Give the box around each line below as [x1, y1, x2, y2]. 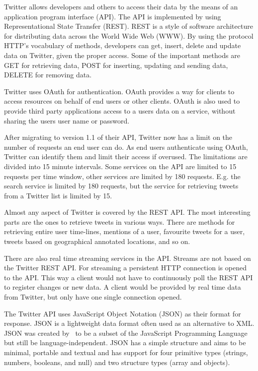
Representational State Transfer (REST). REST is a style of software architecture [4, 21, 253, 31]
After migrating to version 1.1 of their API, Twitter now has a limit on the [4, 132, 233, 142]
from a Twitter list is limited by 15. [4, 190, 112, 200]
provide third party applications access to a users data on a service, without [4, 105, 236, 116]
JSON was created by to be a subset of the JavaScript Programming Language [4, 327, 248, 338]
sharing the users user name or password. [4, 115, 130, 125]
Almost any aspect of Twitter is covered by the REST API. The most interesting [4, 207, 251, 217]
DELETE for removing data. [4, 69, 92, 80]
